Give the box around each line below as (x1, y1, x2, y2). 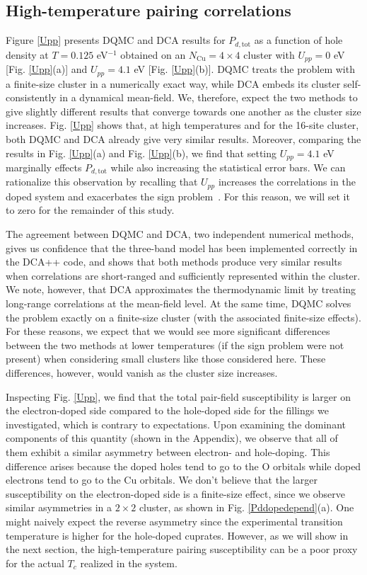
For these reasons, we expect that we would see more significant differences (6, 324, 330, 338)
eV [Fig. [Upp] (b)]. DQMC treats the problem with (134, 62, 355, 76)
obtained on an (120, 47, 186, 62)
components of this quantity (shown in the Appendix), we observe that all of (6, 431, 338, 445)
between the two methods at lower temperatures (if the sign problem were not (6, 337, 344, 352)
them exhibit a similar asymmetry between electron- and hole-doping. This (6, 444, 330, 459)
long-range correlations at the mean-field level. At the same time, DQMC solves (6, 296, 351, 311)
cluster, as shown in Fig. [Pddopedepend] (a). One (139, 500, 354, 515)
